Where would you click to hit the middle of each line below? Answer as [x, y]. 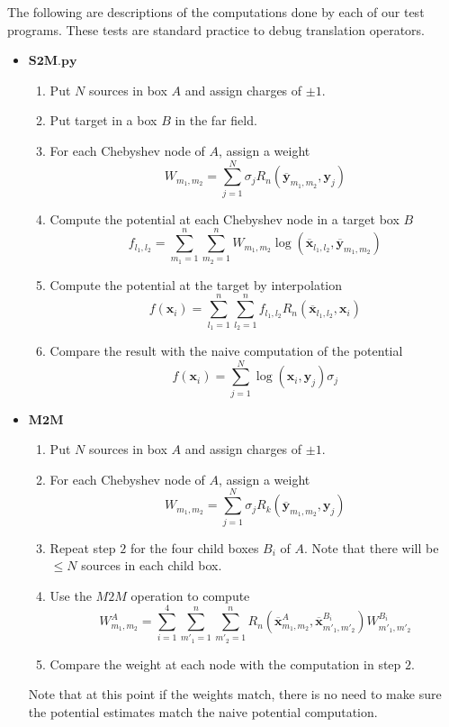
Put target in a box [103, 120]
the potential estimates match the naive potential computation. [203, 712]
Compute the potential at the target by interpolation [196, 284]
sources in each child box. [152, 565]
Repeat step [83, 547]
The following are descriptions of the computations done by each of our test [216, 12]
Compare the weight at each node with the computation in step [225, 663]
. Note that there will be [372, 547]
